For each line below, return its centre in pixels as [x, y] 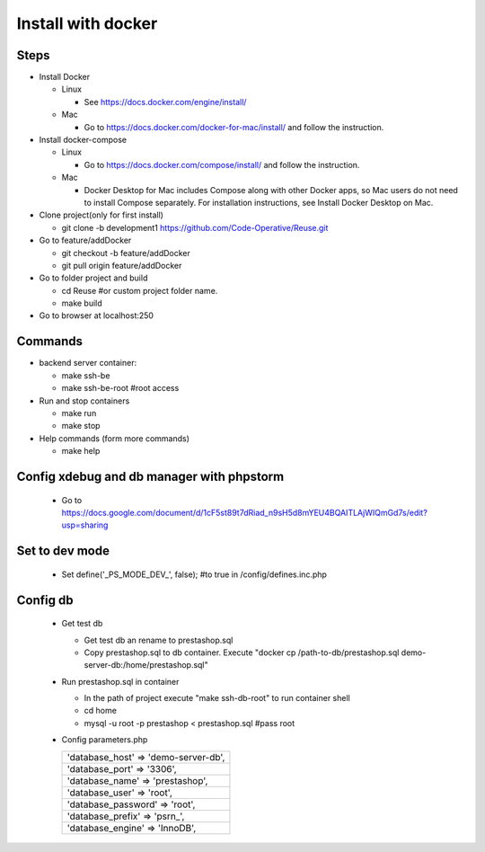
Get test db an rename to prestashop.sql [159, 640]
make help [81, 451]
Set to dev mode [63, 551]
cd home [100, 711]
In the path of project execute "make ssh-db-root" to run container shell [217, 698]
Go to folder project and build [93, 278]
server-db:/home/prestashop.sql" [146, 665]
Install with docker [87, 23]
